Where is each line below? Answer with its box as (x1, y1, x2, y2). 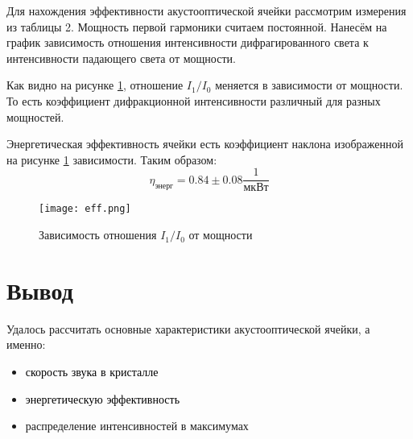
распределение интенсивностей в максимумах (25, 417, 249, 434)
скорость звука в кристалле (25, 362, 159, 379)
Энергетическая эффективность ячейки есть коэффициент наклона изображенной (6, 135, 403, 152)
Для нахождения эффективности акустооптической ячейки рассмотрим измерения (6, 2, 407, 19)
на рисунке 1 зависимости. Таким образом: (6, 151, 217, 168)
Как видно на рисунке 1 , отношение (6, 77, 184, 93)
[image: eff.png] (39, 203, 131, 215)
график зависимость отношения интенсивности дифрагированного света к (6, 34, 369, 51)
